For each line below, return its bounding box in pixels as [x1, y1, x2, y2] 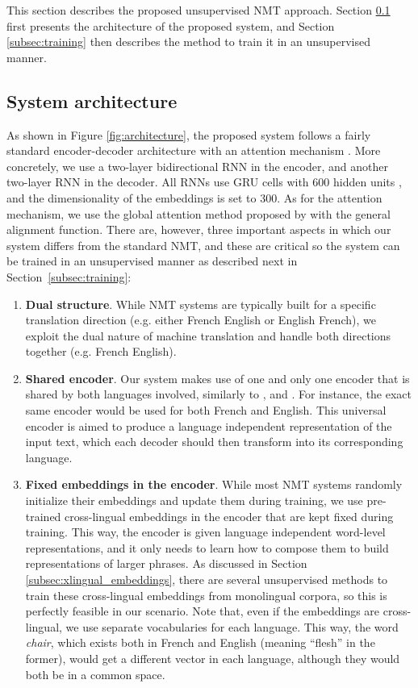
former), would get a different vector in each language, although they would [25, 649, 400, 666]
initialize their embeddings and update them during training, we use [25, 492, 363, 509]
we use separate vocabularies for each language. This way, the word [65, 618, 399, 635]
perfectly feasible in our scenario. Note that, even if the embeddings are [25, 603, 380, 619]
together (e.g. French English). [25, 343, 177, 360]
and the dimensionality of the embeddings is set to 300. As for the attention [6, 189, 382, 206]
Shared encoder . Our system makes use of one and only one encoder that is [25, 369, 410, 386]
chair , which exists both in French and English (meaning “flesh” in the [25, 634, 375, 651]
